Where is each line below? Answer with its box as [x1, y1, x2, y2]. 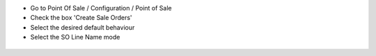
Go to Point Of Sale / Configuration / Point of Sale [30, 4, 172, 12]
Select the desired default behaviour [30, 23, 135, 31]
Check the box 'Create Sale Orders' [30, 14, 132, 22]
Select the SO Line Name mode [30, 33, 120, 41]
